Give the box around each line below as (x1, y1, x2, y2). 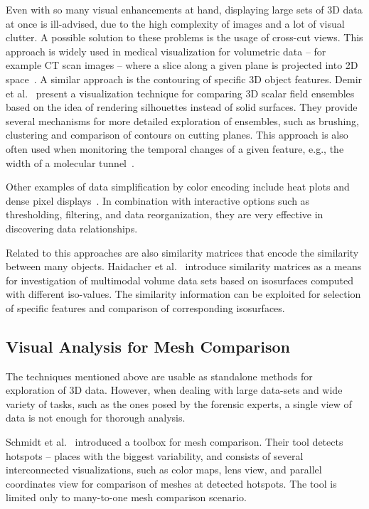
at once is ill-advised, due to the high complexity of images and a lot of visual (6, 16, 345, 31)
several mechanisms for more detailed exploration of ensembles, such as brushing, (6, 113, 359, 128)
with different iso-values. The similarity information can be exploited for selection (6, 286, 361, 301)
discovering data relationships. (6, 220, 138, 235)
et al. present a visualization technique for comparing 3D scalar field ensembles (6, 85, 355, 100)
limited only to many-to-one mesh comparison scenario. (6, 490, 247, 505)
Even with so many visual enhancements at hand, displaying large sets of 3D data (6, 2, 363, 16)
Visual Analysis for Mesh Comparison (6, 335, 290, 357)
